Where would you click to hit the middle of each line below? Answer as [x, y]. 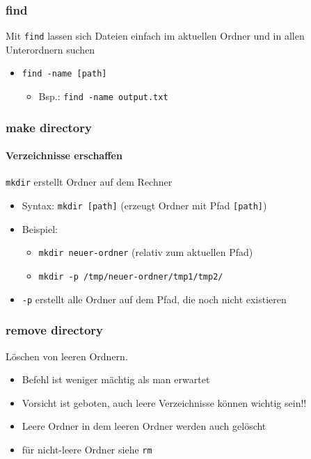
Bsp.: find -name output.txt [103, 96]
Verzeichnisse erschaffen [64, 155]
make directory [49, 127]
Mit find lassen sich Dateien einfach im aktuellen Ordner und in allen [155, 36]
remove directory [55, 330]
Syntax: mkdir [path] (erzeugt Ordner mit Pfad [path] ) [144, 206]
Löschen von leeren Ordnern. [67, 356]
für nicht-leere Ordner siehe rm [87, 449]
